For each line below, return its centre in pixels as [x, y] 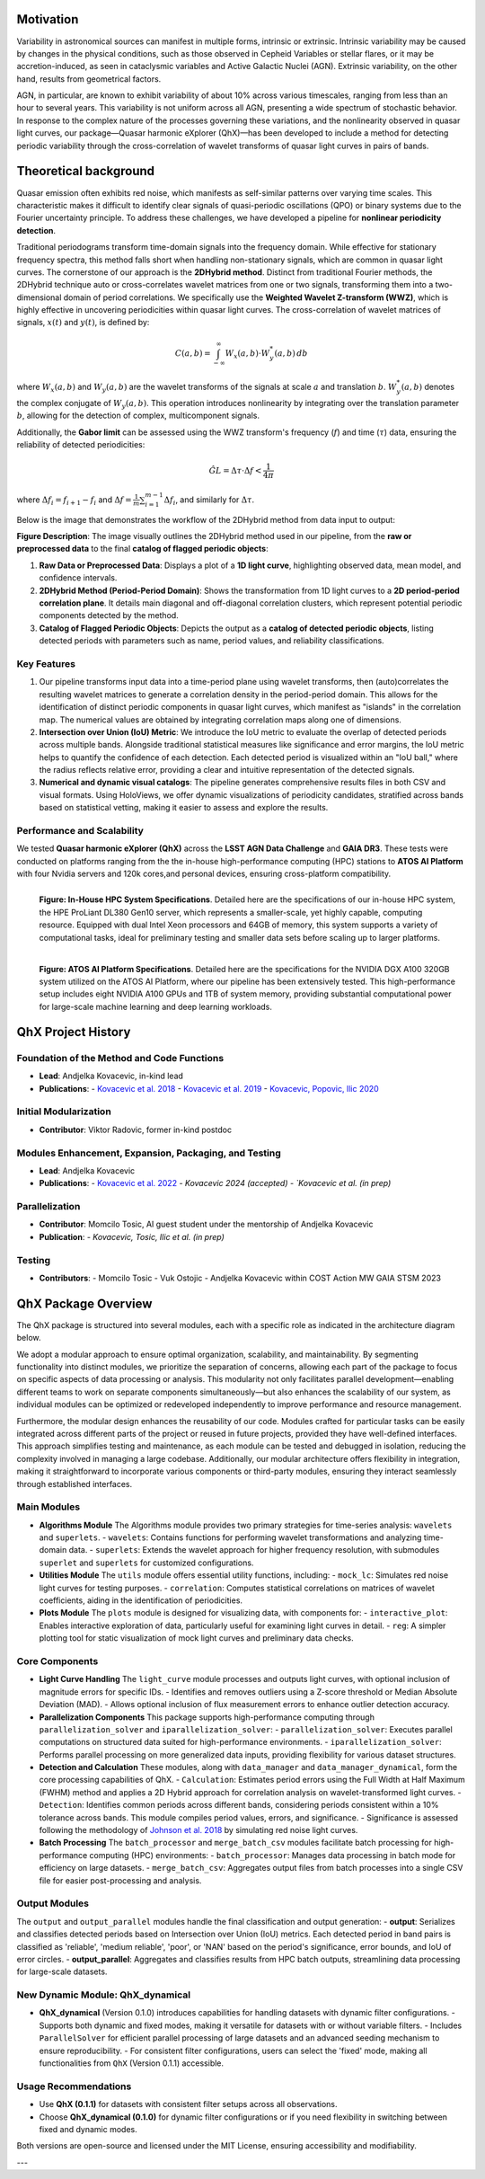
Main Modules [48, 1507]
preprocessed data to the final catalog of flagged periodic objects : [142, 549]
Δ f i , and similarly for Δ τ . [209, 500]
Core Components [57, 1661]
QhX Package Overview [84, 1303]
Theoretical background [86, 171]
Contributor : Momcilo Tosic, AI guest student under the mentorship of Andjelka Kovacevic [206, 1224]
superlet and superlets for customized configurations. [146, 1563]
